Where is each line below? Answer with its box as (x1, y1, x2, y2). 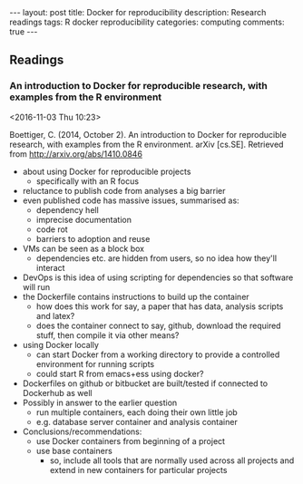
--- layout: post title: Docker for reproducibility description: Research (9, 7, 267, 17)
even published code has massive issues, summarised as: (22, 195, 239, 206)
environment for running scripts (35, 358, 155, 369)
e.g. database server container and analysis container (35, 416, 238, 427)
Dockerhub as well (22, 387, 93, 398)
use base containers (35, 445, 113, 456)
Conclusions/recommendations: (22, 426, 142, 437)
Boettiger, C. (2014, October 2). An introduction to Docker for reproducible (9, 129, 288, 140)
